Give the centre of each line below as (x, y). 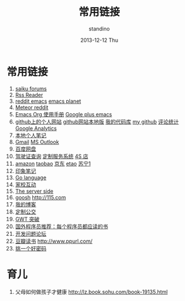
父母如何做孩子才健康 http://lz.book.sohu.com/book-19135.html (91, 292)
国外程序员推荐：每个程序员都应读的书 (61, 226)
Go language (31, 178)
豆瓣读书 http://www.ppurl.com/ (54, 241)
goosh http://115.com (41, 197)
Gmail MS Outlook (37, 142)
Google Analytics (36, 128)
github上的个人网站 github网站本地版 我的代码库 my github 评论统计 (97, 122)
